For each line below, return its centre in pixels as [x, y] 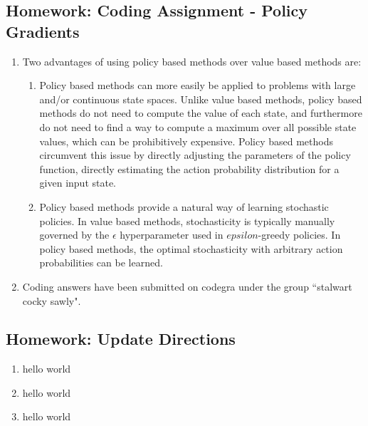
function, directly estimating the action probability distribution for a [189, 168]
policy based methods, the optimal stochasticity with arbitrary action [191, 248]
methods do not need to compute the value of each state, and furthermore [201, 113]
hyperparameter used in [172, 235]
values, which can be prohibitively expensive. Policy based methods [186, 141]
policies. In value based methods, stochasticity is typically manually [187, 220]
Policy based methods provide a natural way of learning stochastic [184, 206]
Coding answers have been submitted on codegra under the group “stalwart [187, 286]
